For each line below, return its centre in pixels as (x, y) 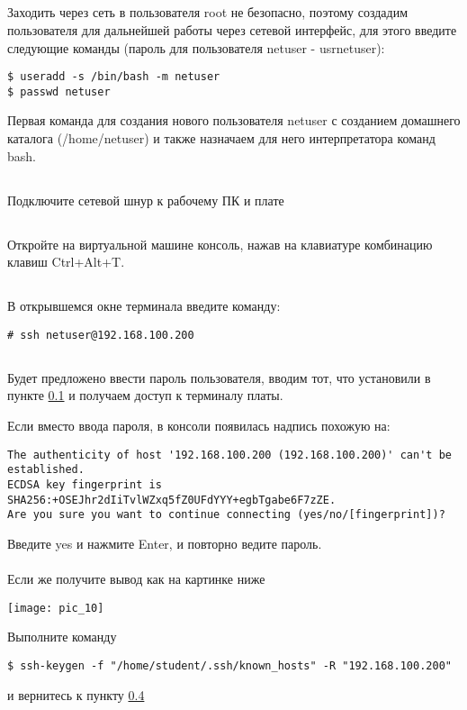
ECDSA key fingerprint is (85, 484)
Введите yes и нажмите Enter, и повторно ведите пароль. (165, 543)
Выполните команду (62, 637)
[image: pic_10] (56, 608)
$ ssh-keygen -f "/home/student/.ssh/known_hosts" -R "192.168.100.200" (229, 665)
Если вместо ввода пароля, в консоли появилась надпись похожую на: (199, 426)
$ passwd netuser (59, 91)
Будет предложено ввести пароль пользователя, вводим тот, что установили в (219, 377)
